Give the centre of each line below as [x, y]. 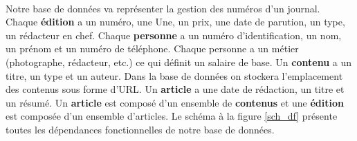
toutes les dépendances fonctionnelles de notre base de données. [140, 129]
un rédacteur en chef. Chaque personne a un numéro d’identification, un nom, [174, 35]
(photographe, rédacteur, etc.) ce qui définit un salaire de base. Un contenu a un [179, 62]
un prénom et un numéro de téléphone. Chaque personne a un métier [152, 48]
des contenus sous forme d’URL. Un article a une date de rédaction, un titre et [175, 89]
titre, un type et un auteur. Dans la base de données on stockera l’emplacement [174, 75]
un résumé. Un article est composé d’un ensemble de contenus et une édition [175, 102]
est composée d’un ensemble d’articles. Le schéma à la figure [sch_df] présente [172, 116]
